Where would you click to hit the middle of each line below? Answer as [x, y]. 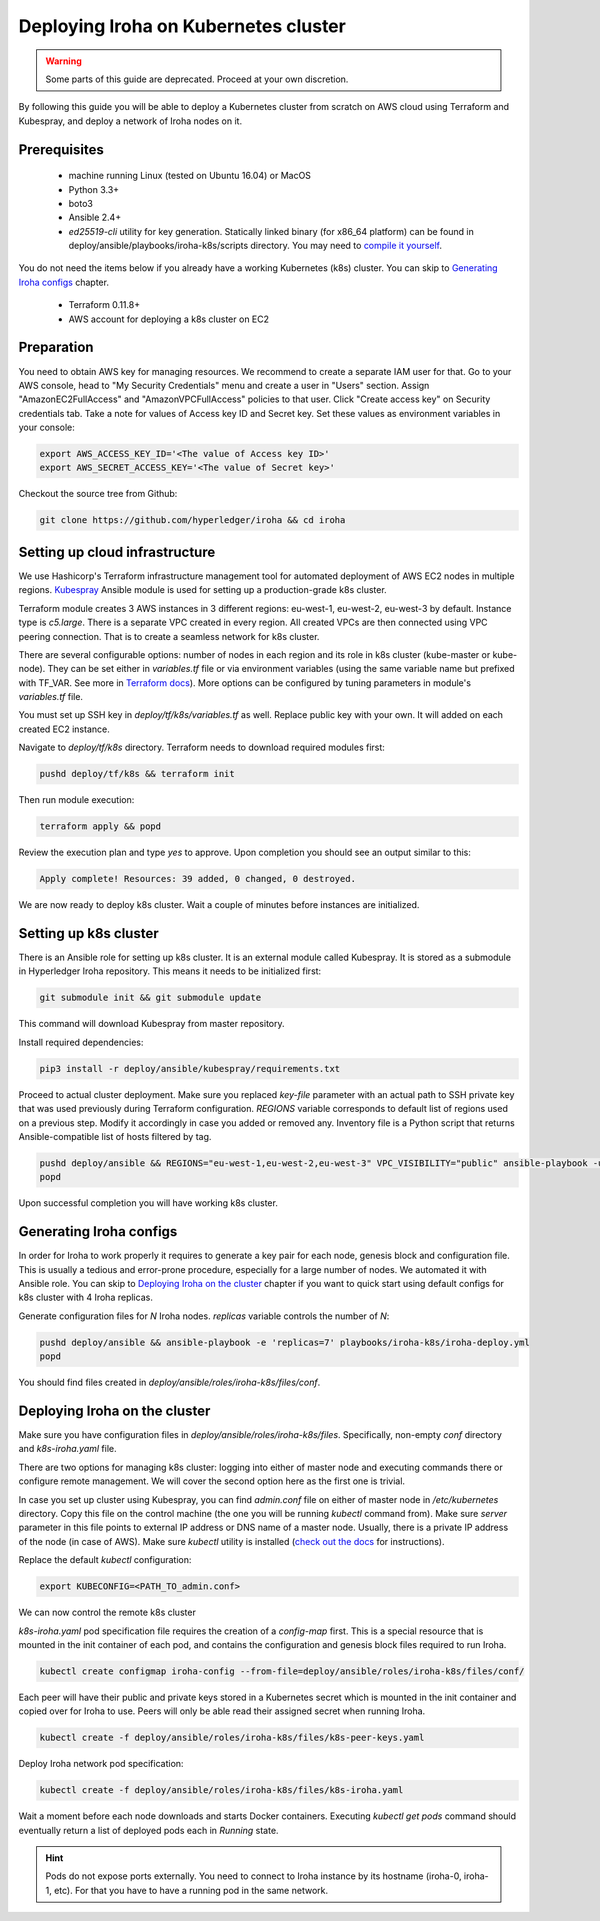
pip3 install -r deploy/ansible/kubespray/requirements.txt [190, 1068]
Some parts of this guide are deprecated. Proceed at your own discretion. [197, 79]
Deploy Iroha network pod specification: [101, 1764]
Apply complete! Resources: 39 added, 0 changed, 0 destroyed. [198, 879]
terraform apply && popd [100, 826]
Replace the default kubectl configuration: [105, 1560]
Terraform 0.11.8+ [104, 305]
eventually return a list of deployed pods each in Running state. [148, 1830]
